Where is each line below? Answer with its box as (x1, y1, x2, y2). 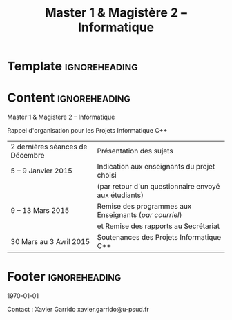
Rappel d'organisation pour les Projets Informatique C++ (7, 126, 168, 135)
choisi (97, 171, 117, 180)
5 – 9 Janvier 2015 (10, 166, 72, 176)
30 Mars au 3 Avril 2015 (10, 237, 90, 247)
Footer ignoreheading (7, 269, 122, 285)
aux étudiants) (97, 190, 144, 200)
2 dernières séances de (10, 142, 88, 151)
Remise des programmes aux (97, 202, 192, 211)
